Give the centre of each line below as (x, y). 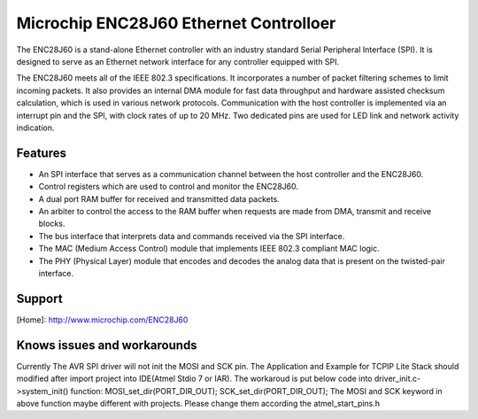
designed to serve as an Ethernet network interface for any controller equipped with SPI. (178, 61)
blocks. (52, 224)
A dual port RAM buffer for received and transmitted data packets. (159, 198)
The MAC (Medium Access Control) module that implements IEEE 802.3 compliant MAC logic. (209, 249)
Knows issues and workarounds (107, 345)
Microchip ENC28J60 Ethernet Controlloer (176, 23)
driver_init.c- (397, 379)
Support (39, 298)
